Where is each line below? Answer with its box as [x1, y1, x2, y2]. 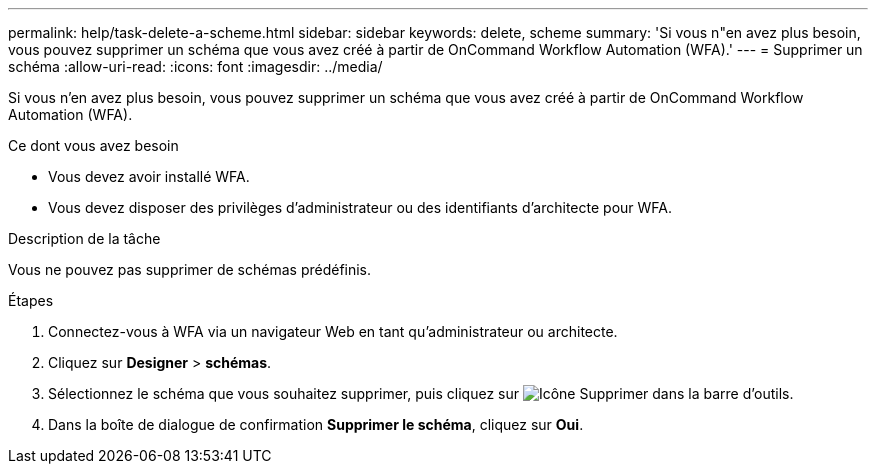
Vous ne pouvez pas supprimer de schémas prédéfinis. [8, 261, 372, 278]
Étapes [8, 292, 54, 309]
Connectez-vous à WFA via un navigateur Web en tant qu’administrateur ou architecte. [48, 323, 618, 340]
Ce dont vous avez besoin [8, 137, 179, 154]
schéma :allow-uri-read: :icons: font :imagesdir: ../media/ [8, 58, 383, 75]
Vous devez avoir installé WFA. [48, 168, 250, 185]
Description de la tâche [8, 230, 161, 247]
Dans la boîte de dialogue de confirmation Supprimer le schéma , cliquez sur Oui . [48, 416, 584, 433]
